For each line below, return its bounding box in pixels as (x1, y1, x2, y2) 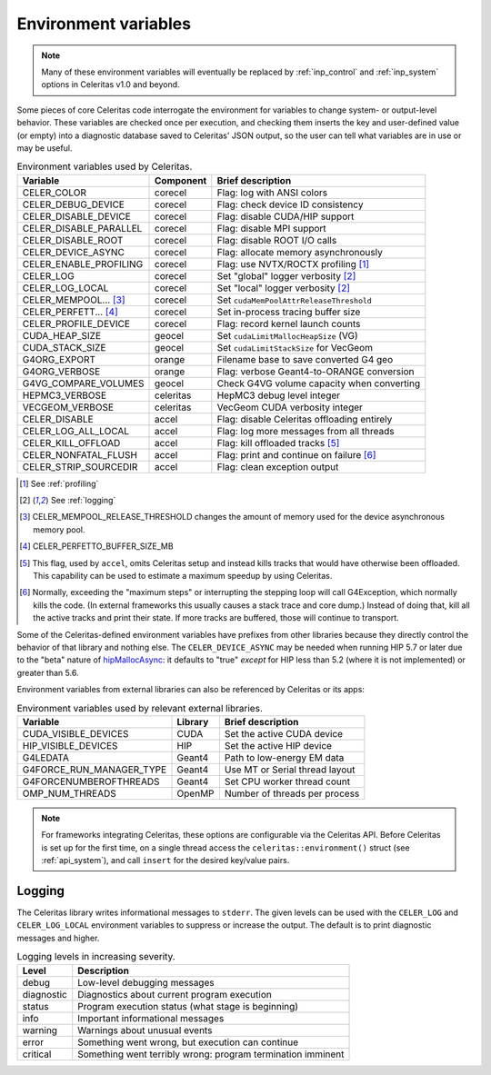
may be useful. (16, 142, 73, 154)
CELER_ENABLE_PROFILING (22, 257, 144, 270)
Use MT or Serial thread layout (224, 763, 356, 776)
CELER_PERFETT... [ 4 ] (22, 305, 118, 318)
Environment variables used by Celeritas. (16, 160, 193, 173)
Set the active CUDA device (224, 727, 344, 740)
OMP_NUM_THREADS (22, 787, 117, 800)
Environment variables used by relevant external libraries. (16, 702, 263, 714)
